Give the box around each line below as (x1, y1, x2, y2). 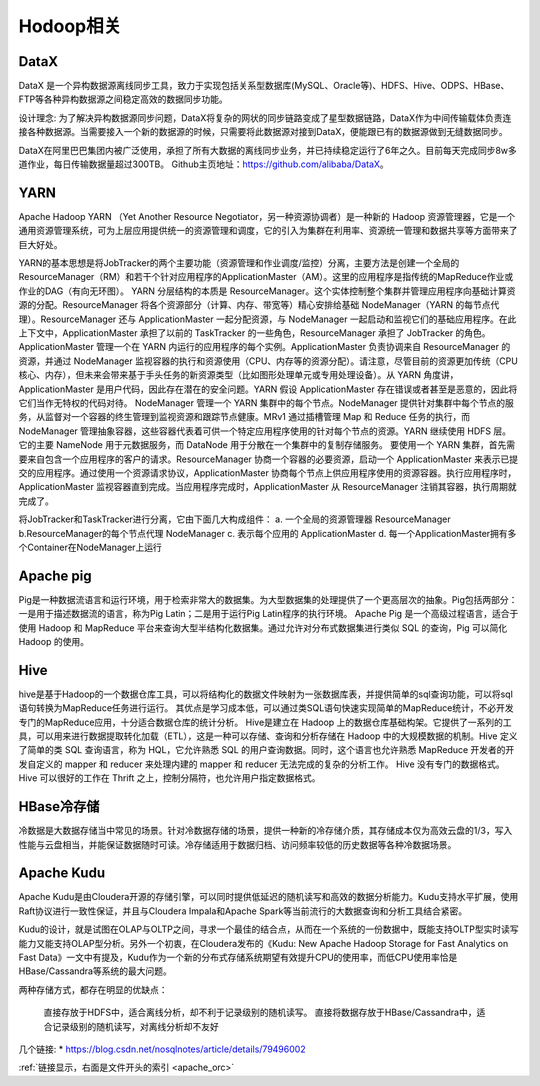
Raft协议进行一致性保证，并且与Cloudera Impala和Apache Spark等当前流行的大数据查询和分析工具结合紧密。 (18, 905, 468, 917)
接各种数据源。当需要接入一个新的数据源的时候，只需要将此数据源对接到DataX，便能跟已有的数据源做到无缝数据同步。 (18, 126, 509, 138)
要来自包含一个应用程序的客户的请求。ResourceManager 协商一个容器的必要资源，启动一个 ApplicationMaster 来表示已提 (18, 453, 519, 465)
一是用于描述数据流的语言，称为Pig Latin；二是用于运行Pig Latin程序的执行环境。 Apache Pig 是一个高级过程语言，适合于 (18, 608, 519, 620)
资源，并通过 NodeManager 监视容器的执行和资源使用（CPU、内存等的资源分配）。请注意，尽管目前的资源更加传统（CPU (18, 355, 519, 367)
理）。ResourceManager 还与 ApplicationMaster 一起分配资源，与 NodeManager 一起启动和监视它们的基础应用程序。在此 (18, 313, 517, 325)
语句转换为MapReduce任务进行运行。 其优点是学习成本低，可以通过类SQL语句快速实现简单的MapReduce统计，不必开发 (18, 702, 514, 714)
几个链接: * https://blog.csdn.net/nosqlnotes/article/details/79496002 (18, 1043, 306, 1055)
